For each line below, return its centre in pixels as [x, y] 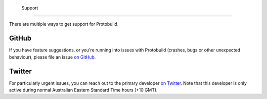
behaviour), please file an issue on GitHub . [52, 57]
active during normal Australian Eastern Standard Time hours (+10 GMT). [83, 90]
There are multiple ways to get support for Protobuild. [64, 24]
